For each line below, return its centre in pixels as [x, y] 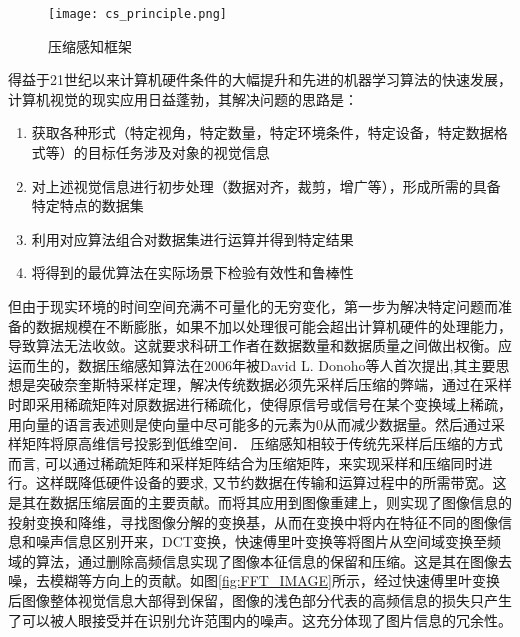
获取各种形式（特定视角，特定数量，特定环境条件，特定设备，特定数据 [262, 132]
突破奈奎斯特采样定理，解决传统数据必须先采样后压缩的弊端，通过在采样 [273, 384]
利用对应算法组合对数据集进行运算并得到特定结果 [192, 238]
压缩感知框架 [90, 45]
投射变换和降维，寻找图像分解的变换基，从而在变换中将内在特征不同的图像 [253, 521]
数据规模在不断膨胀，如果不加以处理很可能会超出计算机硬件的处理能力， [273, 325]
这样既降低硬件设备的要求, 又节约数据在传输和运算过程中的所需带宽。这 [271, 482]
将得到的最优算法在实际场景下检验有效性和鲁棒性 [192, 272]
